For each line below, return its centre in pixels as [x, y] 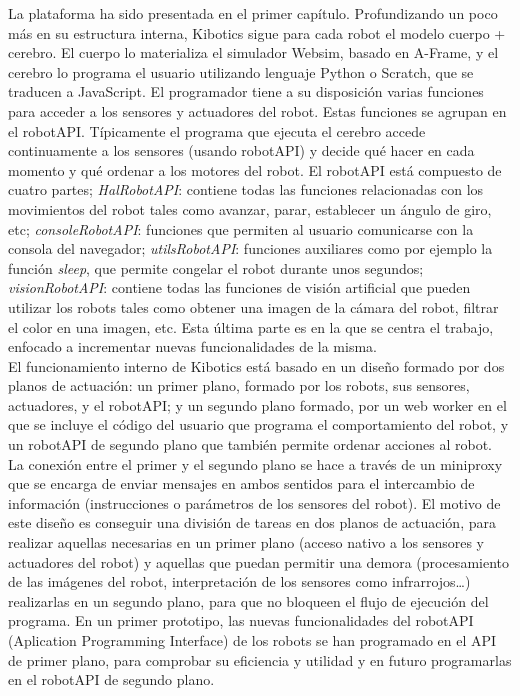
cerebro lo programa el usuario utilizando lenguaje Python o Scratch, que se [241, 71]
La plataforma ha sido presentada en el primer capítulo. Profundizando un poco [253, 13]
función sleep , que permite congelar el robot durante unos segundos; [216, 267]
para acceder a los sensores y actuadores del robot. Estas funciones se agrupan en [257, 110]
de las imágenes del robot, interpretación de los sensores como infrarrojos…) [239, 581]
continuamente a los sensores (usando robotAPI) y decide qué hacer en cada [241, 150]
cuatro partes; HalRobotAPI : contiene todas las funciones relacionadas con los [246, 189]
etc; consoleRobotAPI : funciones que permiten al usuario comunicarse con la [241, 228]
